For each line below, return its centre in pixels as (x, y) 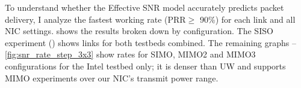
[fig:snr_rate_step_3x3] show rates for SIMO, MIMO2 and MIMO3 (130, 54)
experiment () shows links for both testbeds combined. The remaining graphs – (151, 42)
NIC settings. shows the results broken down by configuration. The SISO (139, 31)
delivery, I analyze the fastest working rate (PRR (95, 19)
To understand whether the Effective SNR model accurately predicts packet (144, 7)
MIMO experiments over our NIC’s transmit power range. (112, 78)
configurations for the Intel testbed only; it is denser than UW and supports (145, 66)
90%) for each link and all (248, 19)
